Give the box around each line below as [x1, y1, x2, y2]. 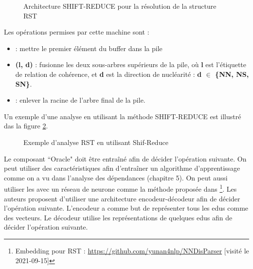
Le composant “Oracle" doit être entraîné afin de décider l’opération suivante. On [4, 153, 247, 163]
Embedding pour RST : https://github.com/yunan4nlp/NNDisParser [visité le [15, 245, 249, 255]
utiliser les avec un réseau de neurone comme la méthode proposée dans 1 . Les [4, 182, 237, 194]
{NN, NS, [215, 69, 249, 79]
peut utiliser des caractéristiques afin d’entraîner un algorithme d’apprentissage [4, 163, 240, 173]
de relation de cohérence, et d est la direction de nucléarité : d [15, 69, 202, 79]
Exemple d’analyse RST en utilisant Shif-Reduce [23, 137, 168, 147]
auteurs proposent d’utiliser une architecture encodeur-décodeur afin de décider [4, 193, 240, 203]
